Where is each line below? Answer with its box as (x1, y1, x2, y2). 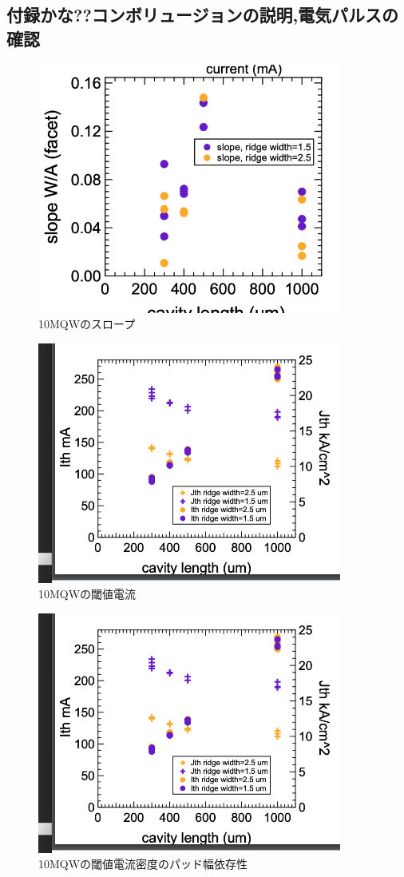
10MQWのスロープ (38, 315, 136, 332)
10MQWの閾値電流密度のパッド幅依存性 (38, 855, 248, 872)
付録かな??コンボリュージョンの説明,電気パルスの (6, 2, 399, 27)
